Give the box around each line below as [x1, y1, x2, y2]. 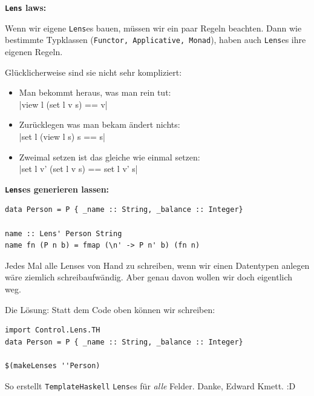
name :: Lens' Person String [5, 229, 122, 238]
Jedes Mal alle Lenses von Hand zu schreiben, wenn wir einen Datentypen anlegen [5, 259, 310, 271]
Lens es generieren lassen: [5, 182, 110, 195]
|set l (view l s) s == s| [19, 130, 106, 142]
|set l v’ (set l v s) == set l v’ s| [19, 162, 138, 175]
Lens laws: [5, 1, 47, 13]
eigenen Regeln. [5, 45, 63, 58]
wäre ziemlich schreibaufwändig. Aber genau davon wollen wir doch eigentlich [5, 271, 293, 283]
